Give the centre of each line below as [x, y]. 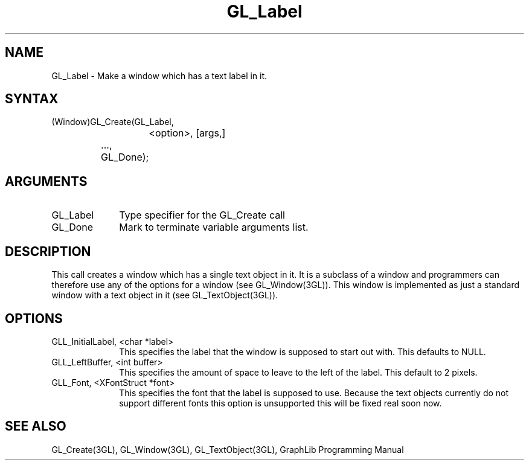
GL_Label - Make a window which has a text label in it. [159, 75]
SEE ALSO [36, 426]
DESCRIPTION [48, 251]
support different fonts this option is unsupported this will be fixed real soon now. [281, 403]
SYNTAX [32, 99]
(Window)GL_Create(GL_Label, [113, 122]
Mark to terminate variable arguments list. [214, 227]
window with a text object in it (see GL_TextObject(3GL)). [165, 295]
